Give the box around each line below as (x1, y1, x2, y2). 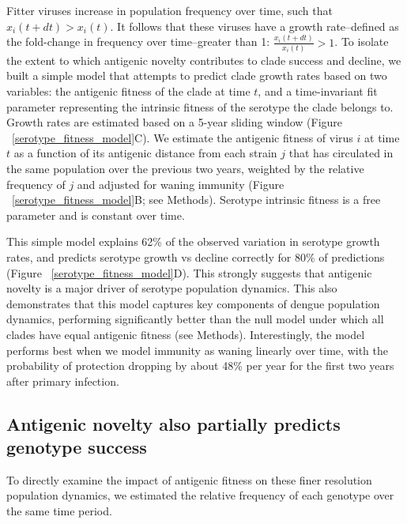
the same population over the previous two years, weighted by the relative (6, 160, 364, 176)
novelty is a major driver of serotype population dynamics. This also (6, 280, 337, 296)
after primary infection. (6, 372, 119, 389)
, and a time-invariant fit (258, 83, 378, 99)
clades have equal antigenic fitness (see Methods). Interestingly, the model (6, 326, 365, 342)
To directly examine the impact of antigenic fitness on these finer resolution (6, 471, 372, 488)
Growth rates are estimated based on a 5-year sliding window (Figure (6, 114, 343, 130)
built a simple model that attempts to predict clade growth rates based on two (6, 67, 387, 84)
